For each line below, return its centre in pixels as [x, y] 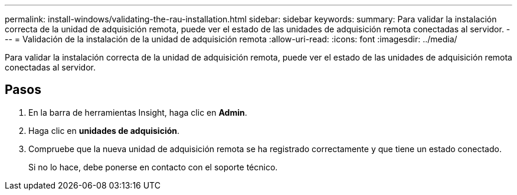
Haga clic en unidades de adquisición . [104, 130]
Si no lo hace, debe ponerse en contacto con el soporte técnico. [153, 167]
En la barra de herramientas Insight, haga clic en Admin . [138, 112]
